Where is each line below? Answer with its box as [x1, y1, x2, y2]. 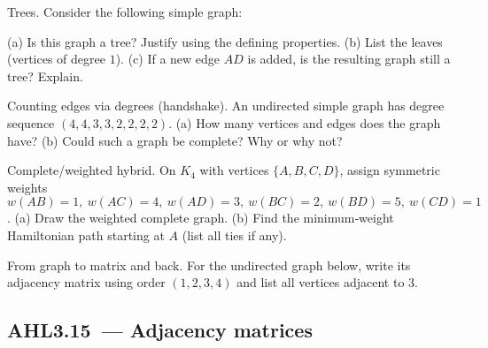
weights [7, 178, 48, 196]
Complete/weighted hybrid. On [7, 161, 176, 179]
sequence [7, 113, 55, 132]
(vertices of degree [7, 49, 105, 68]
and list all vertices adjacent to [236, 273, 405, 291]
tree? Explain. [7, 66, 83, 85]
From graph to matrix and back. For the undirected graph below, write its [7, 255, 411, 274]
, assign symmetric [339, 161, 440, 179]
